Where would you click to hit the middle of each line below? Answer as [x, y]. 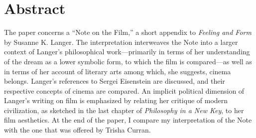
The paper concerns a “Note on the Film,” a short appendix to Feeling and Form [128, 32]
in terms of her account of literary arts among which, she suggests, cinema [118, 71]
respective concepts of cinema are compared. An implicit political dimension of [124, 90]
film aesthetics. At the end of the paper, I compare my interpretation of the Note [128, 120]
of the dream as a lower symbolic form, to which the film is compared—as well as [128, 61]
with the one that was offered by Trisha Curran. [77, 130]
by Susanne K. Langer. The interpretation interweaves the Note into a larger [121, 42]
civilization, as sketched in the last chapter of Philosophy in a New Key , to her [124, 110]
